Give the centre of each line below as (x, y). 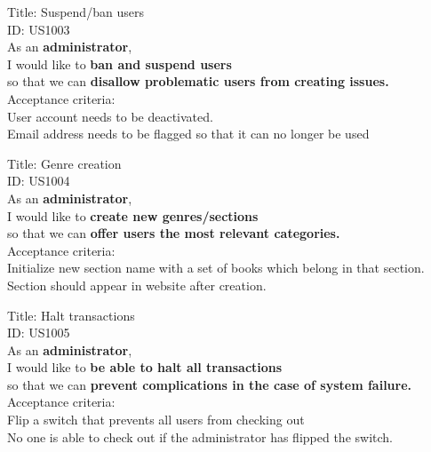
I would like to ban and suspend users (120, 63)
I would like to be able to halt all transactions (145, 367)
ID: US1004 (39, 181)
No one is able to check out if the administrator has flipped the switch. (200, 436)
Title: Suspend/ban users (76, 12)
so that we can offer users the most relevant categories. (174, 233)
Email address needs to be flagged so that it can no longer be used (188, 134)
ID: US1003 (39, 29)
